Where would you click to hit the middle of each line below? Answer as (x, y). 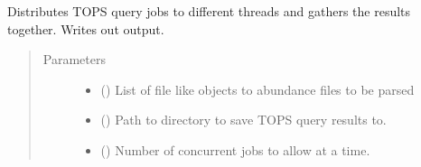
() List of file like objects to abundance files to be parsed (257, 89)
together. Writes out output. (86, 28)
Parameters (74, 59)
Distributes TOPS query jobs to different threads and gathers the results (209, 11)
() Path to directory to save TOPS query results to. (243, 120)
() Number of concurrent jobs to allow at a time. (235, 149)
